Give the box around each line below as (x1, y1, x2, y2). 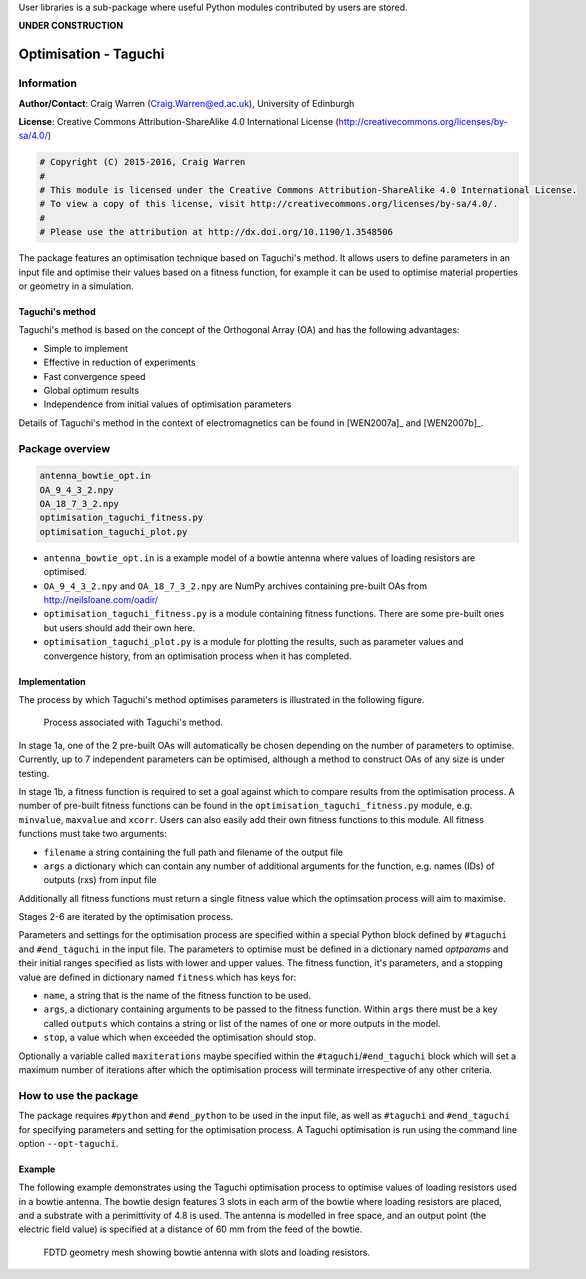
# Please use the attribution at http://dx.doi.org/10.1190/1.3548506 (39, 226, 394, 238)
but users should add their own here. (43, 621, 196, 634)
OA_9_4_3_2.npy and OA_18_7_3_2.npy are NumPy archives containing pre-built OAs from (43, 580, 428, 592)
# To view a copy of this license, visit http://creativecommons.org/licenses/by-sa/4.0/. (39, 198, 499, 210)
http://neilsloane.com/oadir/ (43, 594, 159, 606)
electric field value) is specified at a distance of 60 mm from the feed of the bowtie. (18, 1223, 363, 1235)
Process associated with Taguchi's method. (43, 716, 224, 729)
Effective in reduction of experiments (43, 356, 196, 369)
